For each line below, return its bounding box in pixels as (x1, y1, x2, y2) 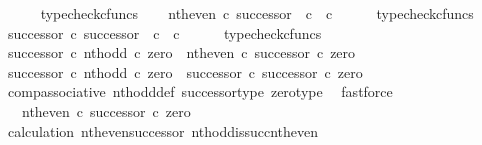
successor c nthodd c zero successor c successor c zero (7, 61, 363, 82)
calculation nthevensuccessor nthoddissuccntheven (7, 120, 318, 141)
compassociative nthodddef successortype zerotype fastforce (7, 81, 393, 102)
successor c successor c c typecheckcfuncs (7, 22, 322, 43)
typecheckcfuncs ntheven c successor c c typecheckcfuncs (40, 3, 474, 23)
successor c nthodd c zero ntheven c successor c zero (7, 42, 356, 63)
